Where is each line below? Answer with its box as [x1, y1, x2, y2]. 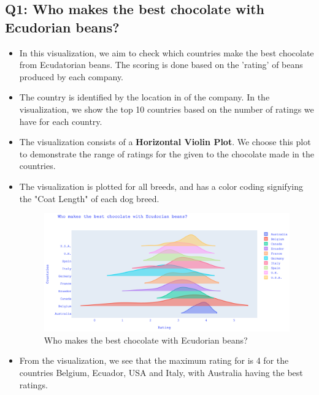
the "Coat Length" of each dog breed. [19, 192, 159, 205]
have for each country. [19, 115, 102, 127]
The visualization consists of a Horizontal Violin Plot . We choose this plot [19, 135, 311, 148]
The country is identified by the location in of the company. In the [19, 91, 270, 103]
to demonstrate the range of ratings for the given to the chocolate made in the [19, 147, 314, 160]
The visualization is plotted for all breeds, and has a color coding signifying [19, 179, 303, 192]
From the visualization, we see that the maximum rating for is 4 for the [19, 354, 289, 367]
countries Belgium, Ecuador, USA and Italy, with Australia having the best [19, 366, 303, 378]
